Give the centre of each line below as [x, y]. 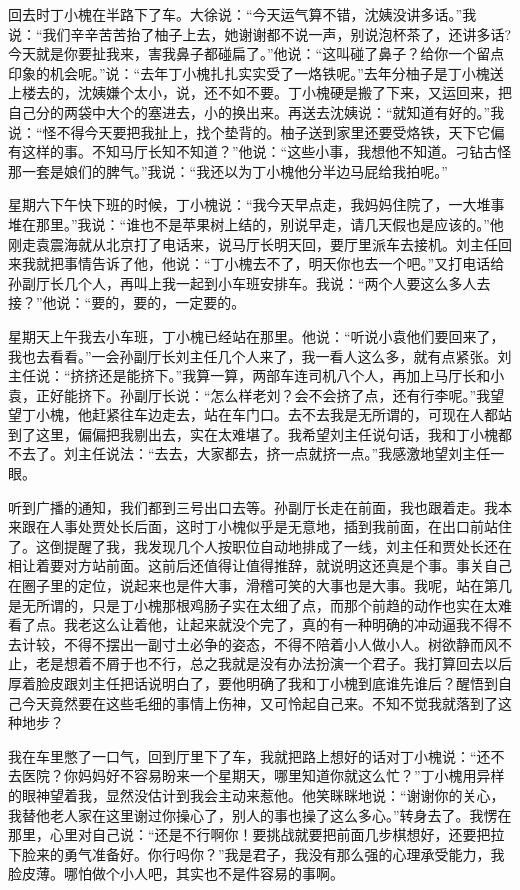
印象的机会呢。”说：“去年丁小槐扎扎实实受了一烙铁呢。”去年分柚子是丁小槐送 [256, 72]
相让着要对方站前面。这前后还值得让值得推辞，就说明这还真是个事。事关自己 [260, 565]
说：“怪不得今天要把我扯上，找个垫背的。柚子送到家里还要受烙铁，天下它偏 [256, 131]
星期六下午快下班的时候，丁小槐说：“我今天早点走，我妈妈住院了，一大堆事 [256, 204]
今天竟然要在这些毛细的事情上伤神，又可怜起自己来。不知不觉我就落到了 [259, 702]
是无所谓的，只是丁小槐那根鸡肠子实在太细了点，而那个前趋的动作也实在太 [253, 604]
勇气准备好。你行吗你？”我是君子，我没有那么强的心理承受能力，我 [284, 853]
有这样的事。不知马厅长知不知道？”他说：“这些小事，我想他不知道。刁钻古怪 [260, 151]
